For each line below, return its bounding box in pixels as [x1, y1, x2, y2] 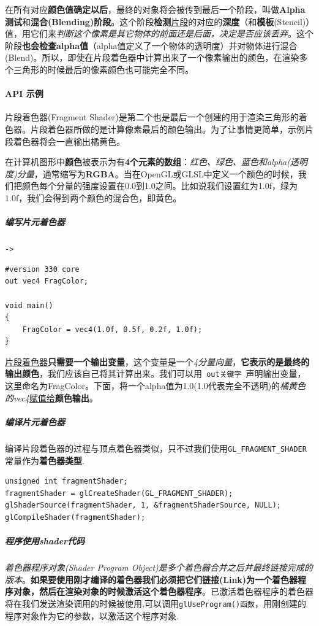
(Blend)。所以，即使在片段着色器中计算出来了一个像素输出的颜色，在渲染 [5, 51, 299, 64]
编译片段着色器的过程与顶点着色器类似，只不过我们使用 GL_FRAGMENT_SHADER [5, 441, 307, 454]
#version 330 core [5, 265, 80, 274]
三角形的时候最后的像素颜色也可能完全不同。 [13, 63, 193, 75]
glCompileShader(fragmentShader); [5, 512, 146, 522]
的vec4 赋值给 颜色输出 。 [5, 391, 98, 404]
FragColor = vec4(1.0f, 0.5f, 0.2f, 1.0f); [22, 325, 203, 334]
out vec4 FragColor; [5, 277, 89, 286]
